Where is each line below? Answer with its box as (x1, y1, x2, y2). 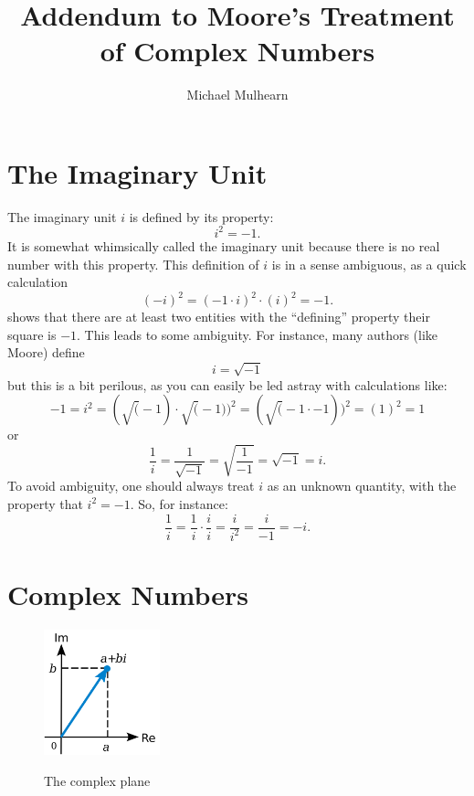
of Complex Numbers (100, 32, 375, 69)
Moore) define (7, 343, 85, 362)
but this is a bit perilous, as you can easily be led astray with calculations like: (7, 375, 448, 394)
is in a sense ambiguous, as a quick (271, 254, 467, 273)
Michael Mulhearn (186, 85, 289, 104)
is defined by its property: (129, 207, 274, 226)
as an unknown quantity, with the (267, 476, 457, 495)
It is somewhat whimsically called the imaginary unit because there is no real (7, 236, 440, 255)
